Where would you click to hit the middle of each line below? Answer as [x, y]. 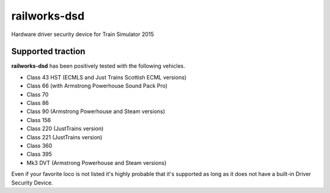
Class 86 [38, 103]
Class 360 [39, 145]
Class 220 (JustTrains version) [65, 129]
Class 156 [39, 120]
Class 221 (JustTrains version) [64, 137]
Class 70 [38, 94]
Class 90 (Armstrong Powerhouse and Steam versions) [96, 111]
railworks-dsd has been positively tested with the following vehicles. [98, 66]
